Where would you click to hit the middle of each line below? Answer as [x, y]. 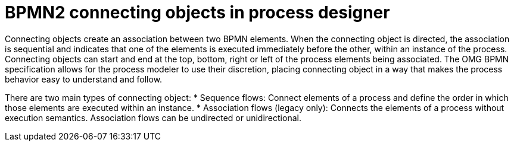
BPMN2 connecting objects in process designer [197, 12]
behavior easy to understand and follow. [84, 79]
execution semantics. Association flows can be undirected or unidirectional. [153, 118]
